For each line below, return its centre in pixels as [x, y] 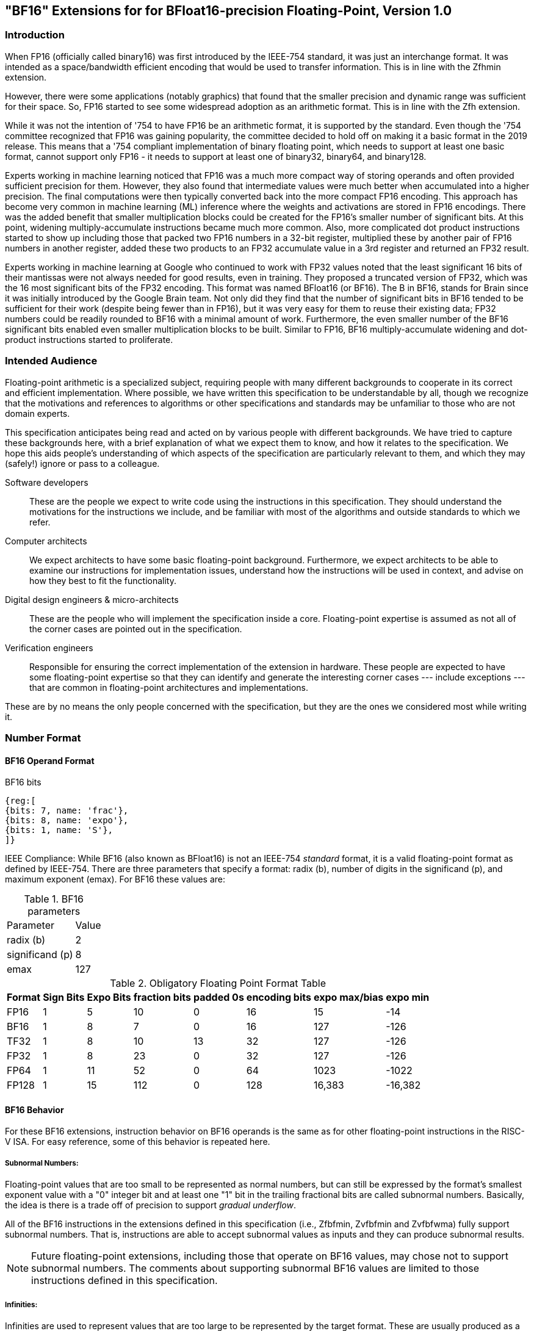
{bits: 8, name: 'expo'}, [67, 821]
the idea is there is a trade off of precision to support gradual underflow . [150, 1205]
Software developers [47, 482]
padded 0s [218, 997]
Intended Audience [51, 361]
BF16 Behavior [34, 1109]
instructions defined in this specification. [124, 1281]
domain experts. [38, 413]
